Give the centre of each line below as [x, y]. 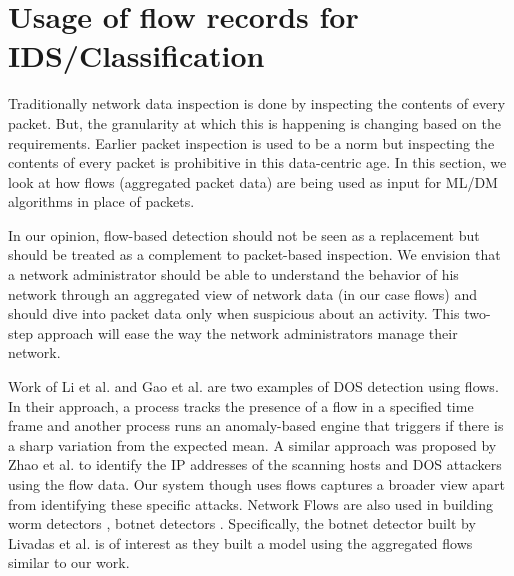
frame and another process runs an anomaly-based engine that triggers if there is [256, 425]
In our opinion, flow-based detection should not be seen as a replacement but [244, 234]
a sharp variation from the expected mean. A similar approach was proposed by [252, 444]
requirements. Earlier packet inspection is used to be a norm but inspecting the [251, 142]
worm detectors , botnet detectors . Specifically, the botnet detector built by [242, 523]
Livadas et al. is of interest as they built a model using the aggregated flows [240, 542]
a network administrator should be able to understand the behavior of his [233, 274]
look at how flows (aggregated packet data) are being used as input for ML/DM [253, 181]
